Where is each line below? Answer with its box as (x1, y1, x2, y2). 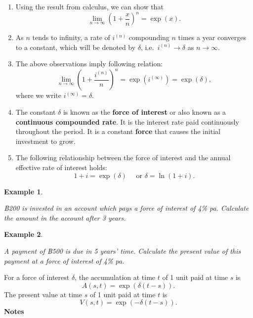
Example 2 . (4, 229, 43, 239)
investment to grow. (15, 136, 76, 146)
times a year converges (178, 32, 247, 43)
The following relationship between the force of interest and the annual (15, 152, 231, 163)
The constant (15, 106, 56, 117)
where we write (15, 90, 62, 100)
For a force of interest (4, 272, 70, 282)
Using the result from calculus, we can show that (15, 1, 164, 11)
